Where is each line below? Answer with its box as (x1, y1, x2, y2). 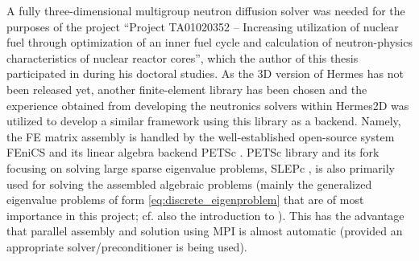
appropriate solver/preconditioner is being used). (6, 238, 247, 255)
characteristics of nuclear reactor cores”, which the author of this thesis (6, 49, 359, 66)
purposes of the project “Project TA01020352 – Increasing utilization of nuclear (6, 18, 399, 35)
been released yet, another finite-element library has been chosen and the (6, 80, 367, 97)
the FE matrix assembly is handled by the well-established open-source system (6, 128, 395, 145)
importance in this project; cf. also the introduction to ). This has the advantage (6, 206, 404, 223)
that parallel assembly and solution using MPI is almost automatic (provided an (6, 222, 403, 239)
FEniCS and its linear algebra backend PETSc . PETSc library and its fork (6, 144, 380, 161)
